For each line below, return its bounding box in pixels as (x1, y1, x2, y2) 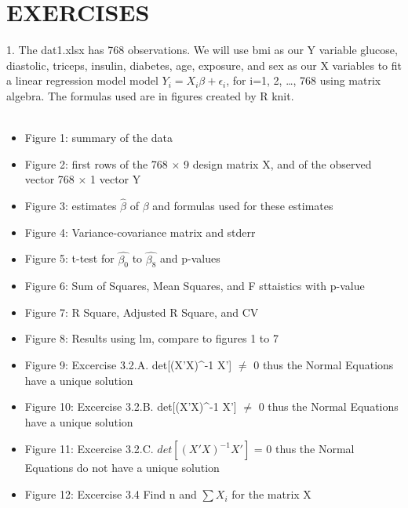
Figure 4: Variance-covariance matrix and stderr (24, 223, 256, 240)
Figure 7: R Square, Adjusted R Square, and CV (24, 303, 259, 320)
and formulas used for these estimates (152, 198, 333, 214)
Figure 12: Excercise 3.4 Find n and (24, 486, 197, 503)
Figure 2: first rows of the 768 (24, 155, 168, 172)
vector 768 (24, 171, 75, 187)
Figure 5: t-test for (24, 250, 115, 267)
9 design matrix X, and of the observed (184, 155, 372, 172)
